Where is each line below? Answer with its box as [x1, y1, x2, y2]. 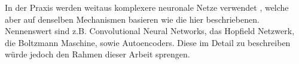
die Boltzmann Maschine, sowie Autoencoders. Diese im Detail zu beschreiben [5, 36, 291, 48]
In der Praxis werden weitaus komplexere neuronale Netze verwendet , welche [5, 1, 289, 13]
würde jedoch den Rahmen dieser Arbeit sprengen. [5, 48, 190, 60]
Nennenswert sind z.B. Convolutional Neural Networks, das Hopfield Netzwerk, [5, 25, 295, 37]
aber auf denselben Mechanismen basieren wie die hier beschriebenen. [5, 13, 260, 25]
